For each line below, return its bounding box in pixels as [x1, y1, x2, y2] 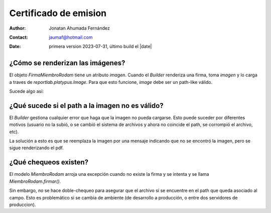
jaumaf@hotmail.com [49, 34, 93, 40]
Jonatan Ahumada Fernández [49, 25, 110, 31]
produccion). [9, 201, 36, 207]
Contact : [9, 34, 29, 40]
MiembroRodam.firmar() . [9, 178, 61, 184]
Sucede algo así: [9, 88, 44, 94]
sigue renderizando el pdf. [9, 145, 64, 151]
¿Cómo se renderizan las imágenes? [9, 59, 125, 67]
